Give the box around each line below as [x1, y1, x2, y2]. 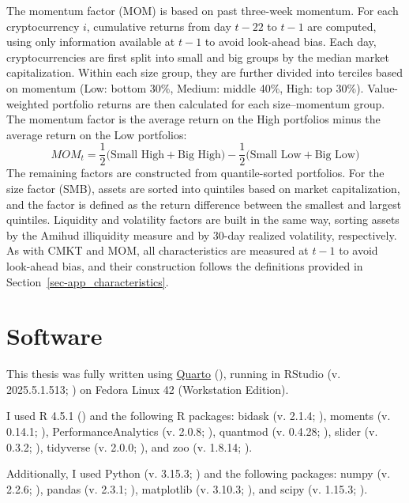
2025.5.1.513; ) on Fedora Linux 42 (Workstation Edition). [6, 380, 289, 397]
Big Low [314, 149, 355, 161]
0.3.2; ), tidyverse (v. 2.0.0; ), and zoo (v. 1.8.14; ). [6, 438, 253, 455]
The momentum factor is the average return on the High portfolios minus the [6, 111, 381, 127]
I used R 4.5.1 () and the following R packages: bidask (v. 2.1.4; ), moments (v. [6, 407, 391, 424]
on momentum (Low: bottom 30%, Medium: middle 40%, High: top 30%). [6, 79, 364, 96]
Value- [367, 79, 399, 96]
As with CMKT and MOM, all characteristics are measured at [6, 242, 309, 259]
